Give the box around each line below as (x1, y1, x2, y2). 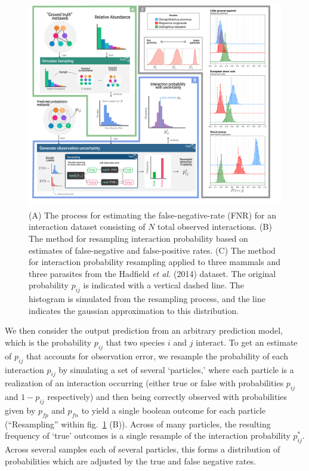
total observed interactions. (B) (157, 220, 272, 233)
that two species (106, 336, 165, 349)
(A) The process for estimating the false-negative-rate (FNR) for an (29, 208, 276, 221)
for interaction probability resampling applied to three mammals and (29, 255, 280, 268)
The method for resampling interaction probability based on (29, 232, 248, 245)
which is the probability (5, 336, 92, 349)
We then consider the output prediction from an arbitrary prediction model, (5, 324, 283, 337)
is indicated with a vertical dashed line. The (83, 279, 244, 291)
